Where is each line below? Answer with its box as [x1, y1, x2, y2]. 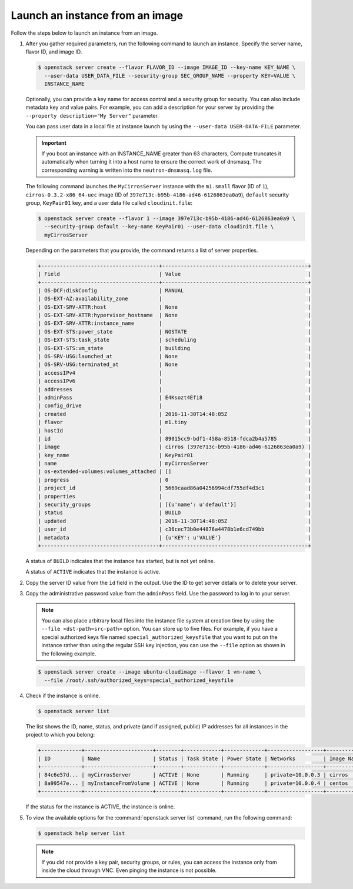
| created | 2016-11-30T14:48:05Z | [38, 411, 311, 417]
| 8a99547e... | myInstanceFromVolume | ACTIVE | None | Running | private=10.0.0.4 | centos [38, 780, 348, 787]
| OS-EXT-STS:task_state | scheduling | [38, 337, 311, 344]
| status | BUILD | [38, 510, 311, 516]
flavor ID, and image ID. [25, 48, 82, 55]
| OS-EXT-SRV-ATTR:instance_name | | [38, 320, 311, 327]
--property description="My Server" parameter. [25, 112, 159, 119]
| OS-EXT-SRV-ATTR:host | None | [38, 304, 311, 310]
